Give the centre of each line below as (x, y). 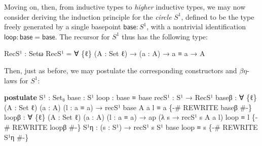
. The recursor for (82, 36)
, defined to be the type (218, 16)
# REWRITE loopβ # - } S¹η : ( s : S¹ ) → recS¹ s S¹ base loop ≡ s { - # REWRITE (131, 127)
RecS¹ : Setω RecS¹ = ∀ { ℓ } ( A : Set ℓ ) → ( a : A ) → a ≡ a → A (105, 53)
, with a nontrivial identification (196, 27)
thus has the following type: (165, 36)
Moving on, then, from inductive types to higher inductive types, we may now (125, 7)
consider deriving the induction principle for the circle (88, 16)
